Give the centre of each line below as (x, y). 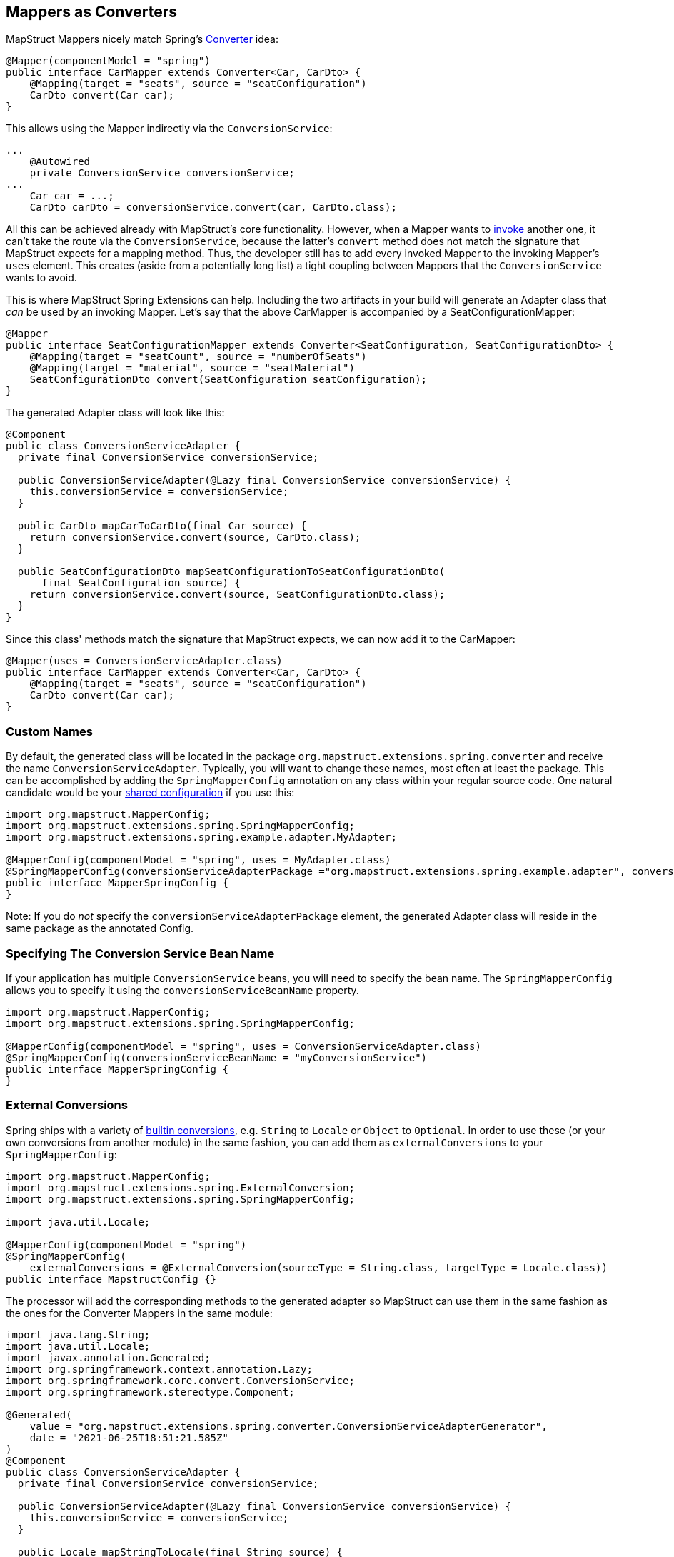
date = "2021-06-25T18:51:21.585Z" (129, 1437)
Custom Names (49, 731)
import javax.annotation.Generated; (108, 1357)
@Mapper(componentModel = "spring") (108, 61)
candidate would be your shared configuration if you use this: (150, 793)
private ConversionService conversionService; (162, 173)
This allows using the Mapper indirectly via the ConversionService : (169, 129)
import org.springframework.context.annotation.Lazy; (159, 1369)
